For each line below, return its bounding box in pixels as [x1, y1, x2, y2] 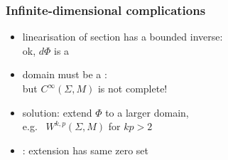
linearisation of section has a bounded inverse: [22, 29, 223, 44]
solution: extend [22, 105, 92, 119]
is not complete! [97, 81, 168, 95]
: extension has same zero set [22, 142, 149, 157]
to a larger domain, [105, 105, 189, 119]
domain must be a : [22, 67, 107, 82]
